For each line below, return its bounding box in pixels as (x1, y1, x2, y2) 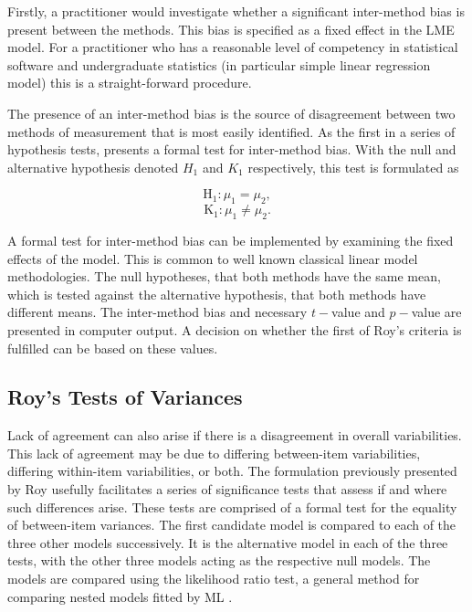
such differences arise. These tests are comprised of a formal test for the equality (7, 497, 457, 516)
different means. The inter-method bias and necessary (7, 302, 308, 322)
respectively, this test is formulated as (247, 157, 459, 176)
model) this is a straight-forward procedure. (7, 73, 252, 92)
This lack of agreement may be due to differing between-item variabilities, (7, 443, 421, 462)
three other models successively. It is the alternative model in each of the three (7, 533, 448, 552)
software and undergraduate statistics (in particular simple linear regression (7, 55, 431, 74)
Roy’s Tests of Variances (7, 383, 243, 411)
